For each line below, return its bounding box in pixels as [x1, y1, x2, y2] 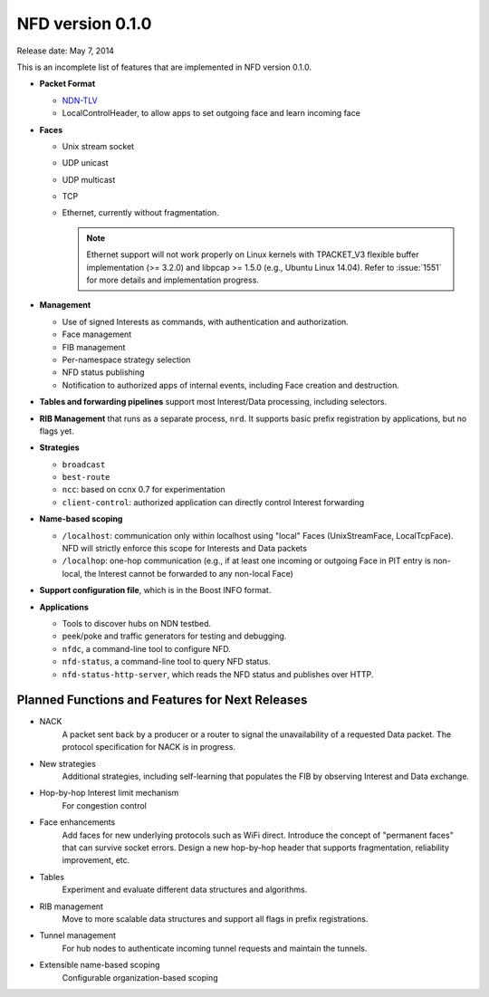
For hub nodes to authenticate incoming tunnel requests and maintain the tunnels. [62, 943, 368, 954]
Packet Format [39, 78, 96, 90]
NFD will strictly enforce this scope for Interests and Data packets [62, 543, 308, 554]
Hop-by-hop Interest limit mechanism [39, 788, 179, 799]
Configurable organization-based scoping [62, 972, 218, 983]
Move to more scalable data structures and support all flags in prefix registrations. [62, 913, 369, 924]
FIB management [62, 341, 126, 352]
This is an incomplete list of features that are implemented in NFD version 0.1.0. [16, 62, 312, 72]
